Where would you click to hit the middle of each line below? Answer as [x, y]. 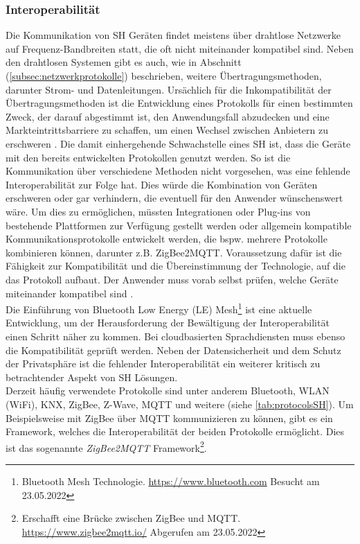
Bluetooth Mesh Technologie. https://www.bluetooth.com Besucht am [171, 481]
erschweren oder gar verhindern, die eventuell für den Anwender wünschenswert [174, 198]
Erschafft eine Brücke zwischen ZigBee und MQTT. [131, 518]
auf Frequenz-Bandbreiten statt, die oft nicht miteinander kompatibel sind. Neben [180, 48]
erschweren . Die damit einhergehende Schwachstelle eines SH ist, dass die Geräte [178, 143]
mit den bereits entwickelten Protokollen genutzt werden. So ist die [148, 157]
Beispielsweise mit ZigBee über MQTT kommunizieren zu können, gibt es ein [169, 418]
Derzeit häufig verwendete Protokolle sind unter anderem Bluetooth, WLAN [168, 391]
